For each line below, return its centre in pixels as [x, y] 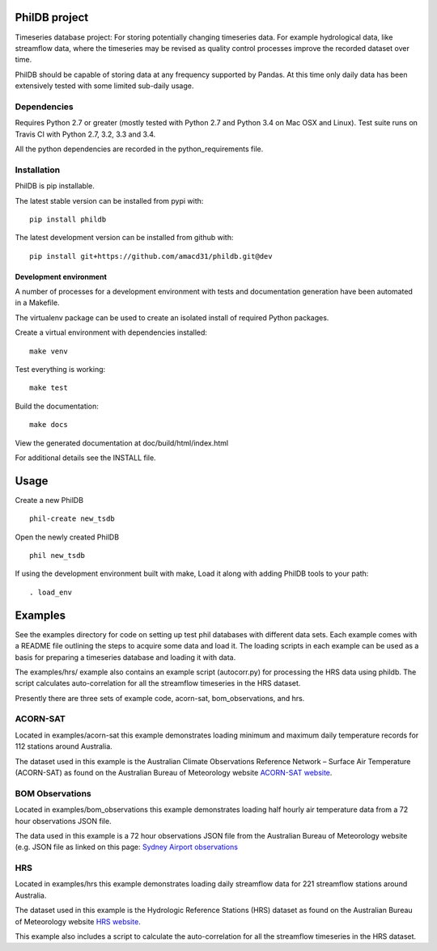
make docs [49, 425]
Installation [38, 170]
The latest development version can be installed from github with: [124, 238]
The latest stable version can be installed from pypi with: [109, 201]
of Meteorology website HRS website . [78, 921]
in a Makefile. [37, 302]
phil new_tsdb [57, 556]
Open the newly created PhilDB [67, 537]
